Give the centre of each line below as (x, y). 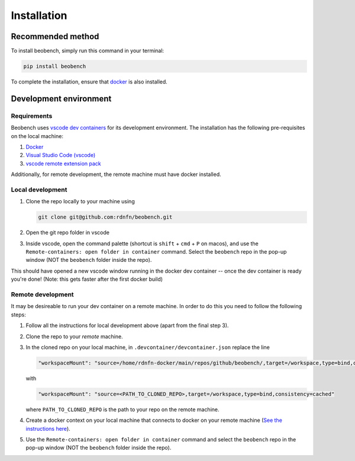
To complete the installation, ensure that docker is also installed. (89, 82)
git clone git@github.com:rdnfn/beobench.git (105, 217)
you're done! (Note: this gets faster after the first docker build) (87, 279)
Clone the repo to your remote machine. (75, 336)
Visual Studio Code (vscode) (61, 155)
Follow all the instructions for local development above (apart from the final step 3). (127, 325)
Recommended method (55, 36)
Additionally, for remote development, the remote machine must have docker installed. (116, 174)
